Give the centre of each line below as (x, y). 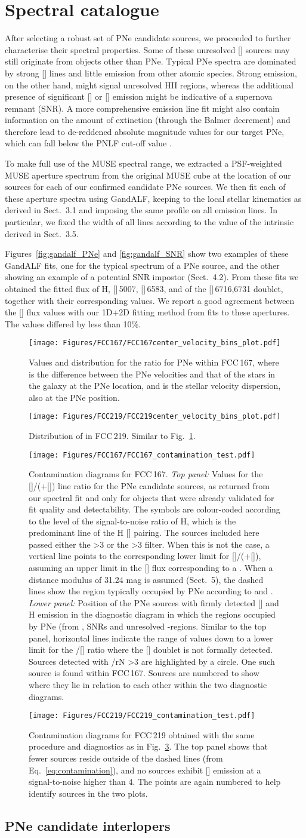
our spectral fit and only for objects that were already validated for (152, 497)
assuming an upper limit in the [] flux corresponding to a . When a (151, 568)
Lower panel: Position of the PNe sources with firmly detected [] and (154, 602)
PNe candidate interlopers (88, 825)
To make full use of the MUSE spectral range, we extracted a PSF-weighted (143, 163)
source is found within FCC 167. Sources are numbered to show (144, 673)
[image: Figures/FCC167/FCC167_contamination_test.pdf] (142, 455)
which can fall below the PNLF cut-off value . (88, 143)
